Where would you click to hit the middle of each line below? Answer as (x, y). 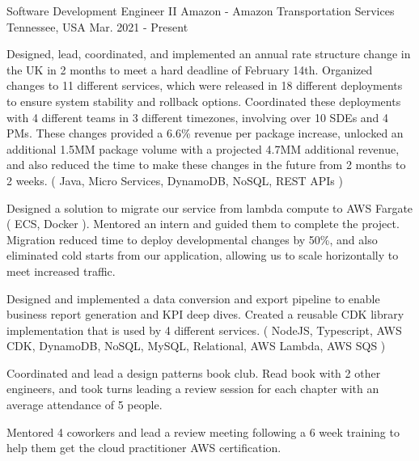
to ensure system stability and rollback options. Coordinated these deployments (204, 101)
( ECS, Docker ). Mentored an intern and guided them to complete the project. (203, 224)
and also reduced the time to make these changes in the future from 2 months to (206, 165)
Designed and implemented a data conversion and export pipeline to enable (193, 298)
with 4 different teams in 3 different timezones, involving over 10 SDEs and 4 (198, 117)
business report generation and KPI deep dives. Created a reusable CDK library (205, 314)
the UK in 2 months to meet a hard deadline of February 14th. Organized (190, 69)
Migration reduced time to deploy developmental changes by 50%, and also (192, 239)
